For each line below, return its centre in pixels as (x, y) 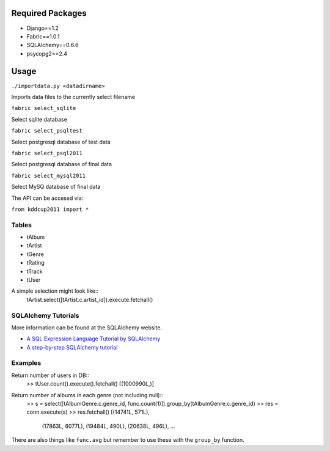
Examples (26, 363)
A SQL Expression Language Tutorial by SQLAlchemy (94, 339)
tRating (36, 263)
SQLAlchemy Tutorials (45, 315)
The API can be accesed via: (47, 198)
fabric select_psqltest (47, 131)
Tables (21, 225)
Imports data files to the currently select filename (73, 97)
